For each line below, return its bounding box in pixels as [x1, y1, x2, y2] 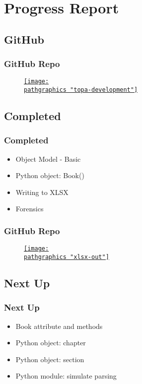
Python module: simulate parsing [15, 371, 117, 381]
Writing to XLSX [15, 187, 69, 197]
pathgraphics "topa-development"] [24, 86, 138, 94]
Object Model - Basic [15, 153, 81, 164]
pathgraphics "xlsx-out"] [24, 253, 109, 260]
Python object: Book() [15, 170, 84, 181]
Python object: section [15, 354, 84, 364]
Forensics [15, 203, 44, 214]
